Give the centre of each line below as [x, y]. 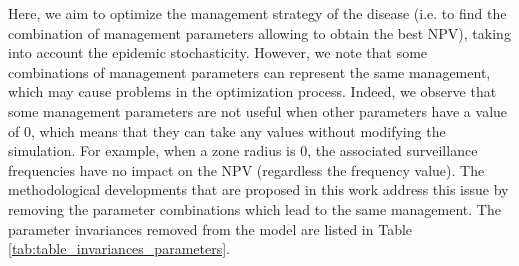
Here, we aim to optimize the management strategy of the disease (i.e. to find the [257, 13]
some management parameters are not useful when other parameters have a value [258, 110]
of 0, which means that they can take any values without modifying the [227, 130]
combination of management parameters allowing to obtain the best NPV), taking [259, 32]
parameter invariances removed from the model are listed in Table [210, 228]
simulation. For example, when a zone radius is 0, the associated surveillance [243, 150]
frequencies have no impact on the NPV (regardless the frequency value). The [246, 169]
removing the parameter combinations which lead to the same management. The [254, 208]
